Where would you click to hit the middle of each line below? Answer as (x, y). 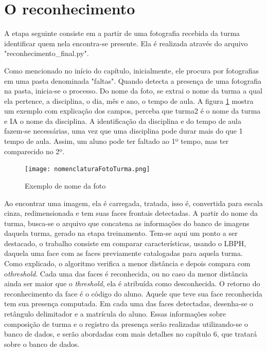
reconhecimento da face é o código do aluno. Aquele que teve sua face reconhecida (133, 293)
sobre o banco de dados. (42, 344)
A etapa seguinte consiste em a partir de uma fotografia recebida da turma (122, 33)
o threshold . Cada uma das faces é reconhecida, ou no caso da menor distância (126, 273)
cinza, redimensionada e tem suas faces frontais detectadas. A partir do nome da (131, 213)
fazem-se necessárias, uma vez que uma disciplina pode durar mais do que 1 (123, 131)
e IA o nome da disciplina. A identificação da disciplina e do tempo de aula (123, 121)
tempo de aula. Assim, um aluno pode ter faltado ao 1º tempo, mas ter (117, 141)
